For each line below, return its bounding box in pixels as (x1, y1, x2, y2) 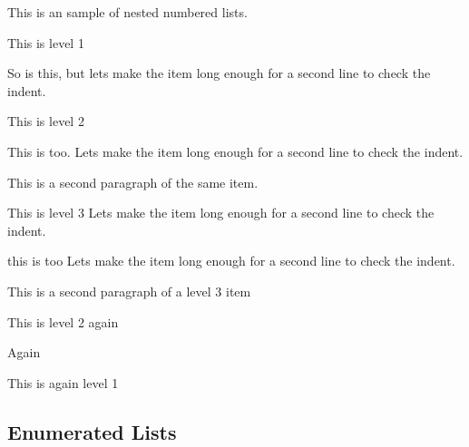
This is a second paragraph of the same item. (7, 172, 259, 191)
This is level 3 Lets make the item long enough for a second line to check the (7, 203, 435, 222)
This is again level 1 (7, 373, 119, 392)
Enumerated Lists (7, 417, 177, 445)
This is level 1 (7, 33, 84, 52)
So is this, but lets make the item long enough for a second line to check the (7, 63, 431, 83)
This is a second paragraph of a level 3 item (7, 281, 251, 300)
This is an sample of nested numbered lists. (7, 3, 248, 21)
